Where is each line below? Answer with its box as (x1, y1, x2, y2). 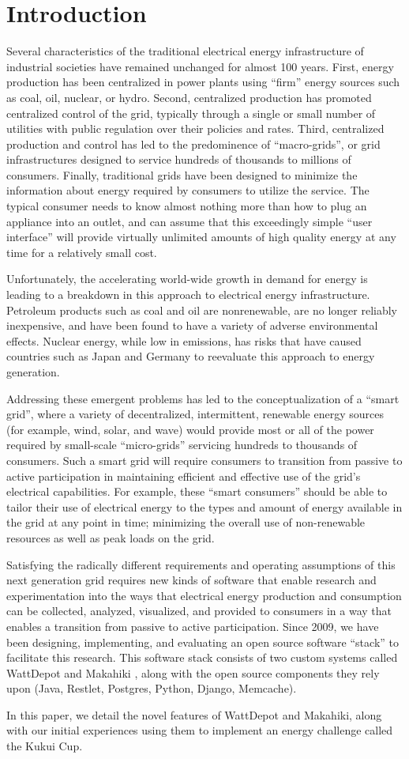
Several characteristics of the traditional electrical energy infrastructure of (6, 43, 364, 59)
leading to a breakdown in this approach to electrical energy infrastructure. (6, 286, 370, 303)
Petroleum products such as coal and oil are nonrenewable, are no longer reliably (6, 301, 397, 318)
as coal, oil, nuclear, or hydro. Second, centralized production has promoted (6, 89, 372, 105)
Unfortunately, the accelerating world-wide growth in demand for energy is (6, 270, 368, 287)
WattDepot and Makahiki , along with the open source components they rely (6, 664, 380, 681)
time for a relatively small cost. (6, 244, 157, 260)
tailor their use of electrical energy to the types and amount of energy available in (6, 498, 403, 515)
